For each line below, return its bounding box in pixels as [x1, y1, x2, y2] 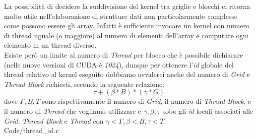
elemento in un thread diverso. [4, 40, 97, 50]
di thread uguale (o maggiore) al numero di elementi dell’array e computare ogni [4, 30, 249, 40]
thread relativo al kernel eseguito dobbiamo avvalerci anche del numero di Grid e [4, 69, 250, 79]
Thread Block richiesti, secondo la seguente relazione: [4, 78, 165, 89]
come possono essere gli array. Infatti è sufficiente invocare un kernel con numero [4, 20, 250, 31]
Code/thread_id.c [4, 125, 59, 136]
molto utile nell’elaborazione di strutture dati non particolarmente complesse [4, 10, 238, 21]
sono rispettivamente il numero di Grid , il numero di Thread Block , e [42, 96, 251, 106]
